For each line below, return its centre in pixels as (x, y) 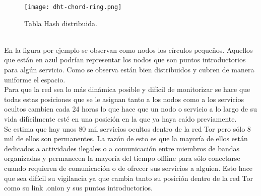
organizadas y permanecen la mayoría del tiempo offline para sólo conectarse (122, 158)
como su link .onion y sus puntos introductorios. (78, 188)
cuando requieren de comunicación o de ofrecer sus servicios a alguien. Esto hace (128, 168)
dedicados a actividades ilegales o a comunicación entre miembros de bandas (122, 148)
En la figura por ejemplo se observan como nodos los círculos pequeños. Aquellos (128, 50)
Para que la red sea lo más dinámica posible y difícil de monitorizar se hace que (127, 89)
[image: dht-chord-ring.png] (73, 7)
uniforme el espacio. (35, 79)
